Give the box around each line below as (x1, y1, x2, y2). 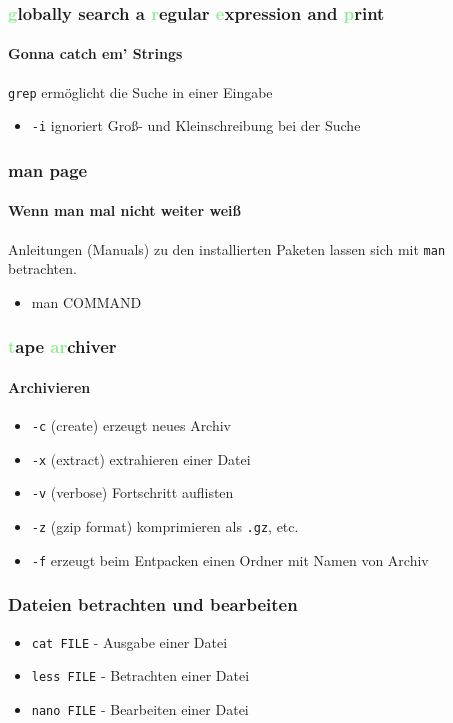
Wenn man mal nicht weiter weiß (8, 200, 241, 221)
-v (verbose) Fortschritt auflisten (31, 482, 234, 503)
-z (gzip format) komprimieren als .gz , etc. (31, 516, 299, 537)
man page (8, 157, 88, 182)
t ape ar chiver (8, 334, 117, 359)
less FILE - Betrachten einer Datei (31, 665, 250, 686)
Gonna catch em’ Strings (8, 43, 183, 64)
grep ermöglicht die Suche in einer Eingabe (8, 81, 273, 102)
